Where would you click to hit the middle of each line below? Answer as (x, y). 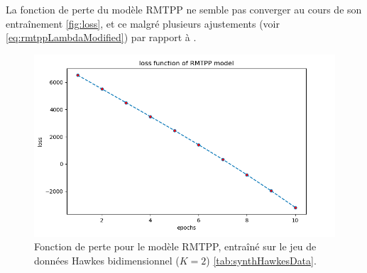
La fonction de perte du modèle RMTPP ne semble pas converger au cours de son (184, 9)
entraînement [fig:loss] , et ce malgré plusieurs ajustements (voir (143, 23)
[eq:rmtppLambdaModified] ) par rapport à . (101, 37)
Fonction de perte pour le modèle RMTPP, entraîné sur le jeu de (175, 246)
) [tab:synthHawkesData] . (261, 261)
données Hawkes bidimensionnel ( (107, 261)
